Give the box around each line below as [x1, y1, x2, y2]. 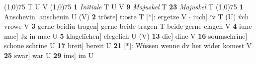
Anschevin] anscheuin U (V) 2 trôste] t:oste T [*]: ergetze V [4, 11, 187, 21]
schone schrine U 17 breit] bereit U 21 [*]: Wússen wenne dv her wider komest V [4, 40, 252, 51]
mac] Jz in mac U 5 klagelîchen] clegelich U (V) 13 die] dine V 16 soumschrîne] [4, 30, 248, 41]
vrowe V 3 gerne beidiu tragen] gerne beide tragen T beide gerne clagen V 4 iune [4, 21, 252, 31]
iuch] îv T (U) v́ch [193, 11, 249, 21]
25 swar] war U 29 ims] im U [4, 50, 94, 60]
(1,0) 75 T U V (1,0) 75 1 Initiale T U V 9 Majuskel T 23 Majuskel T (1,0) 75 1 [4, 1, 244, 11]
